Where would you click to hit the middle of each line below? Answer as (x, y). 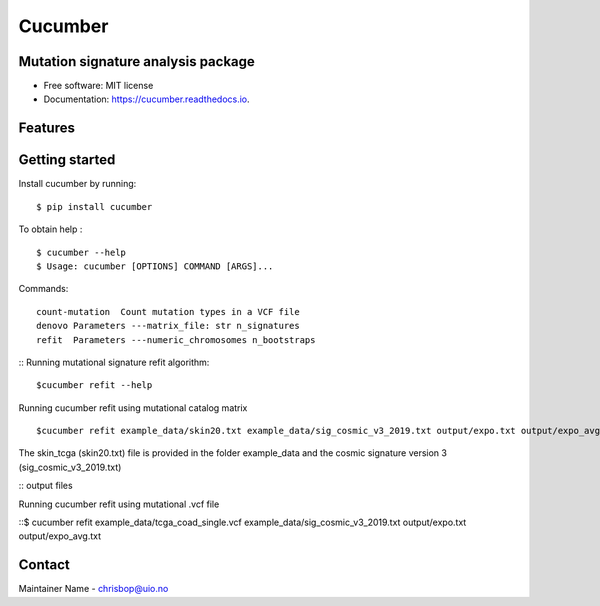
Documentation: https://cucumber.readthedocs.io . (146, 99)
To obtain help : (50, 229)
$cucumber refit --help (94, 385)
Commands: (43, 289)
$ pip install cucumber (94, 206)
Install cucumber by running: (77, 184)
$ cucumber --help (81, 252)
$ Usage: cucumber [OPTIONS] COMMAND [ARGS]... (155, 266)
